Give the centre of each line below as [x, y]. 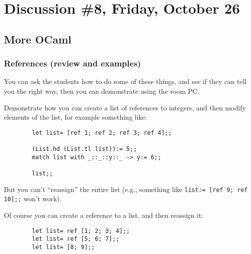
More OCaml [38, 39]
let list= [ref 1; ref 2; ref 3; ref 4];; [102, 133]
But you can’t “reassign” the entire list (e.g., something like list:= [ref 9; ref [126, 189]
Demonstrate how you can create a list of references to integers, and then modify [125, 107]
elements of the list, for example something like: [75, 117]
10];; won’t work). [33, 199]
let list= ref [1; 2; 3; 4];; [81, 231]
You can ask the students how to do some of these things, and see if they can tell [125, 81]
